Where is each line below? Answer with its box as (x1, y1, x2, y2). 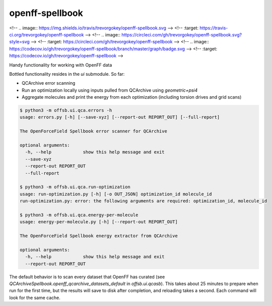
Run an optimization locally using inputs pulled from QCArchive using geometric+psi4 (21, 87, 198, 93)
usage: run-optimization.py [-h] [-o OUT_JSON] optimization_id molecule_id (19, 191, 212, 197)
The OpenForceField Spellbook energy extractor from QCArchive (19, 233, 178, 239)
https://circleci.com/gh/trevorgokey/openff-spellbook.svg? (121, 31, 242, 37)
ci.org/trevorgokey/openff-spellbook (9, 31, 84, 37)
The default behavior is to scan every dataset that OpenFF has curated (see (9, 274, 165, 280)
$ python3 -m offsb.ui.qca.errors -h (19, 108, 112, 113)
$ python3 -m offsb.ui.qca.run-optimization (19, 184, 131, 190)
